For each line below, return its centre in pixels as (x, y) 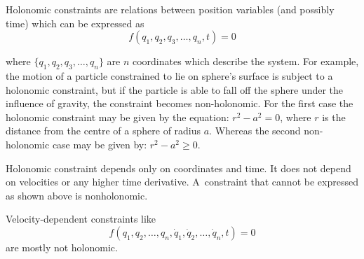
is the (334, 117)
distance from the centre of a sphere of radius (103, 131)
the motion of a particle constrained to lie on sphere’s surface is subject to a (169, 75)
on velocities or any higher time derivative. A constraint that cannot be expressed (182, 182)
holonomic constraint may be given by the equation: (117, 117)
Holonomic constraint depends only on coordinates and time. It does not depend (178, 168)
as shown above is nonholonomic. (77, 195)
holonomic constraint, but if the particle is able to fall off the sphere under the (175, 89)
